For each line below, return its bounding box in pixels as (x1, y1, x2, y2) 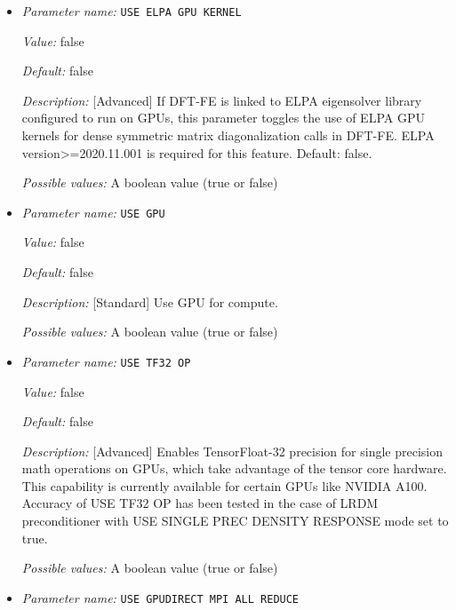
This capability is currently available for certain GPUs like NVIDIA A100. (21, 476, 428, 495)
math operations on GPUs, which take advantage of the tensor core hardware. (21, 459, 447, 478)
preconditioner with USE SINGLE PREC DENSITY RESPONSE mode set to (21, 511, 449, 530)
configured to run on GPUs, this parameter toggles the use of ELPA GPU (21, 108, 425, 127)
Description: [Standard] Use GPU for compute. (21, 292, 278, 311)
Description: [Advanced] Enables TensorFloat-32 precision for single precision (21, 441, 443, 460)
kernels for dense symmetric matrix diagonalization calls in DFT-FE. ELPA (21, 126, 435, 145)
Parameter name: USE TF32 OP (21, 352, 191, 370)
